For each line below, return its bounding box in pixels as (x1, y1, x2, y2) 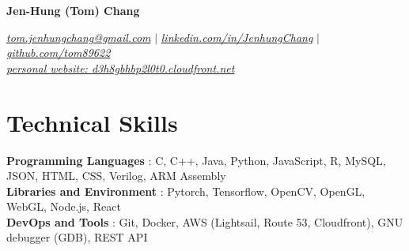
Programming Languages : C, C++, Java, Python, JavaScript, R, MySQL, (6, 152, 386, 168)
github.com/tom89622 (6, 44, 111, 61)
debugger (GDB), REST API (6, 229, 148, 245)
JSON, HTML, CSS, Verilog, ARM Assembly (6, 167, 226, 184)
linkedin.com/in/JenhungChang (161, 28, 313, 45)
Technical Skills (6, 106, 178, 138)
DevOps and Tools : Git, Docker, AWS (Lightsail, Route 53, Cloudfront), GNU (6, 213, 403, 230)
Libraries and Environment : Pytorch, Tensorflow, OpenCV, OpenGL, (6, 182, 365, 199)
